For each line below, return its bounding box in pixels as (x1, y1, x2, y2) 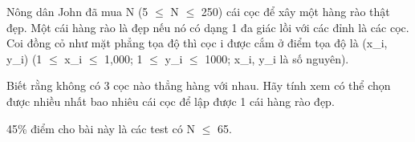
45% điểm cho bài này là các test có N (6, 120, 195, 136)
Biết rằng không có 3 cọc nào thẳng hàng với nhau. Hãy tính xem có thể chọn (6, 77, 391, 94)
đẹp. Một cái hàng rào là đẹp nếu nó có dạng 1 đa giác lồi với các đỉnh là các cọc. (6, 18, 409, 35)
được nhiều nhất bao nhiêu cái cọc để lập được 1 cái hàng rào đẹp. (6, 92, 335, 109)
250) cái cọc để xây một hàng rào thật (201, 3, 390, 19)
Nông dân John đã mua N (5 (6, 3, 149, 19)
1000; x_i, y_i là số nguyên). (205, 50, 349, 67)
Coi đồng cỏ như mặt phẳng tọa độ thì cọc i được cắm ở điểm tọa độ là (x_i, (6, 34, 388, 51)
